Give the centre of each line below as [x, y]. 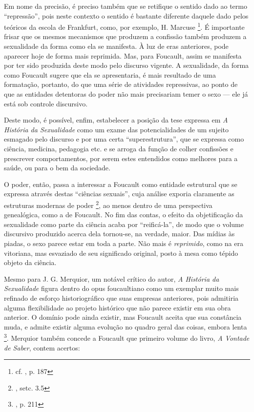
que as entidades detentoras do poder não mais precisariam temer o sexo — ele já [126, 94]
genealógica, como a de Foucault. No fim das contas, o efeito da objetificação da [124, 215]
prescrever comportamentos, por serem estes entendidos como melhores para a [121, 158]
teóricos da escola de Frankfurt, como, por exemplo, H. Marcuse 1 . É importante [124, 26]
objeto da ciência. [30, 262]
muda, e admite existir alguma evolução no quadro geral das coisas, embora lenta [126, 326]
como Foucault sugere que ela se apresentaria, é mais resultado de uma [110, 74]
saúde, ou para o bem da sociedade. [57, 168]
